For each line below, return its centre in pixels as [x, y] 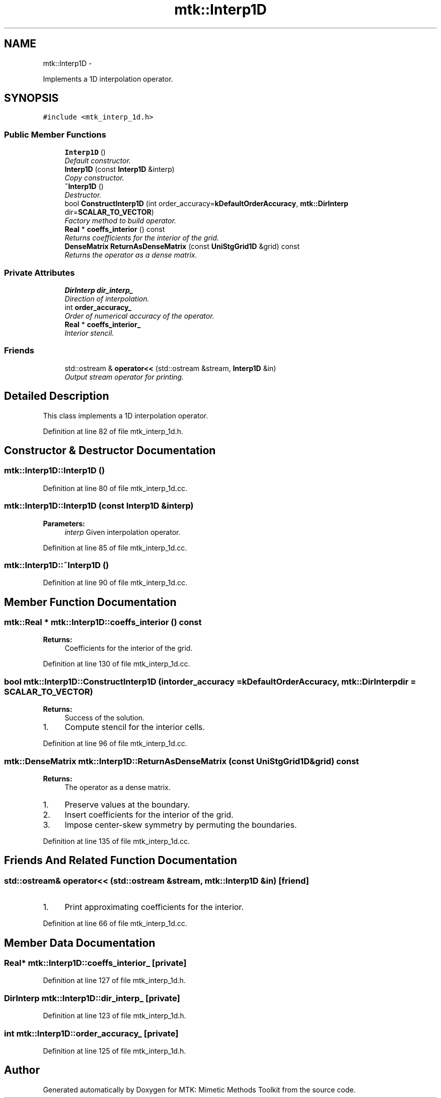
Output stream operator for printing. [124, 377]
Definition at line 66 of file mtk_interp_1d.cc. [115, 924]
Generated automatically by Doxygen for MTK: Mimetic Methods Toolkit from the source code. [199, 1089]
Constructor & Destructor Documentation [110, 450]
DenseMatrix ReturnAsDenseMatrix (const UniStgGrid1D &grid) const [182, 247]
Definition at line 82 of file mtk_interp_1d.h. [113, 431]
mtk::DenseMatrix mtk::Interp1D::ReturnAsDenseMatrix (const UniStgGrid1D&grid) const [182, 761]
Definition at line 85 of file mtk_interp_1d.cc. [115, 547]
